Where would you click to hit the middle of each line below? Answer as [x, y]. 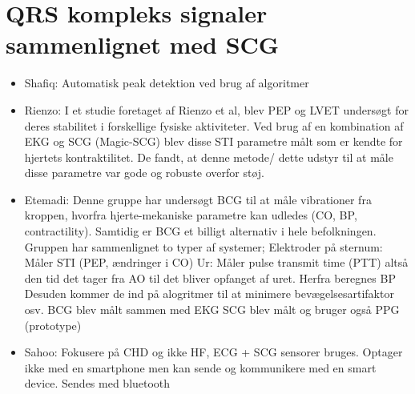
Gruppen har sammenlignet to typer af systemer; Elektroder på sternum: [203, 246]
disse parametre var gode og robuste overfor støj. [144, 173]
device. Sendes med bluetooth [97, 383]
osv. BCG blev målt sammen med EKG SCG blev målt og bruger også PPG [212, 310]
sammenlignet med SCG [143, 44]
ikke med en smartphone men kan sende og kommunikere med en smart [200, 367]
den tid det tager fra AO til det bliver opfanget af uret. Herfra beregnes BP [210, 277]
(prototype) [53, 325]
